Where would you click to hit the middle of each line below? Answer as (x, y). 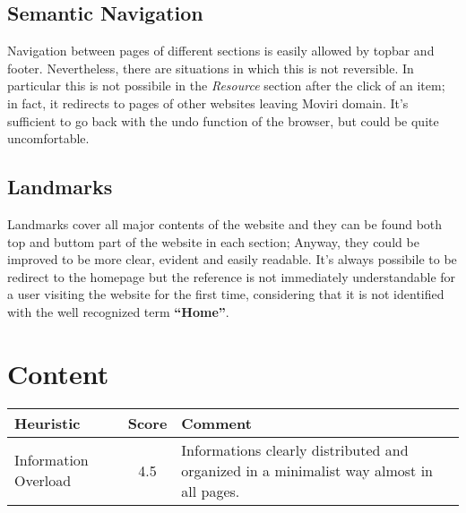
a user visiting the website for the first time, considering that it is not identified (226, 294)
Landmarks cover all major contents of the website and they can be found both (225, 223)
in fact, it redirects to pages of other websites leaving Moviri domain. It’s (208, 103)
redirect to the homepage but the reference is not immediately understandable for (232, 276)
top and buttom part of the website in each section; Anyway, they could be (213, 241)
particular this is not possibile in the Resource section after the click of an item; (226, 85)
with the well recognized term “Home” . (118, 311)
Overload (43, 481)
